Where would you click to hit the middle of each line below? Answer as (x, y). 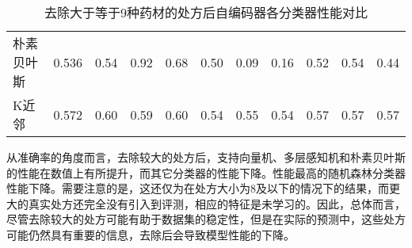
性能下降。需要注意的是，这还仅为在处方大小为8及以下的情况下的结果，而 (198, 188)
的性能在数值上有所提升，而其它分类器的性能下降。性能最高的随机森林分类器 (206, 172)
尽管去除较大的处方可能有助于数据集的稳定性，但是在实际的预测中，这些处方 (206, 219)
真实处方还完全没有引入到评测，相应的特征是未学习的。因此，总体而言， (217, 203)
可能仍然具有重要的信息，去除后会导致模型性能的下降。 (151, 234)
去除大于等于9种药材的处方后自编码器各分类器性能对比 (206, 12)
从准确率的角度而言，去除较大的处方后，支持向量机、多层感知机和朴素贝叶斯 (206, 157)
